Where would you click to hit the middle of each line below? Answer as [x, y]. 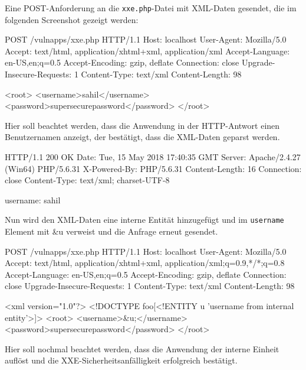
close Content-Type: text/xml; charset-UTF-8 [87, 180]
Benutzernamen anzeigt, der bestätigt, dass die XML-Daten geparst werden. [142, 137]
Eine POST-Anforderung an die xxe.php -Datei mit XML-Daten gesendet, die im [151, 8]
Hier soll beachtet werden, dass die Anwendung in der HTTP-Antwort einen [142, 125]
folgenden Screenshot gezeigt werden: [72, 19]
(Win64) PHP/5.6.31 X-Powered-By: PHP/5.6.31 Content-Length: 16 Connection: [153, 168]
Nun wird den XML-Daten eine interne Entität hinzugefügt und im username [144, 220]
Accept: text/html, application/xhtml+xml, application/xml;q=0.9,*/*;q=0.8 [145, 263]
